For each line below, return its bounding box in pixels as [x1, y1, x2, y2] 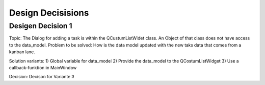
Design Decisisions [9, 7, 89, 18]
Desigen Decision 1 [9, 21, 72, 30]
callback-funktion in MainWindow [9, 64, 77, 70]
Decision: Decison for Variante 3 [9, 74, 75, 80]
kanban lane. [9, 49, 35, 55]
